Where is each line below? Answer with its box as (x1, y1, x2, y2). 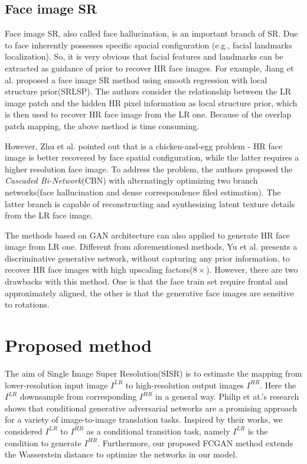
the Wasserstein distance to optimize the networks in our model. (5, 448, 238, 460)
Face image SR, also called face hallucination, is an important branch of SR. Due (5, 27, 298, 40)
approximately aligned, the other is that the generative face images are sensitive (5, 286, 294, 299)
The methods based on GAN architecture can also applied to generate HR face (5, 228, 290, 241)
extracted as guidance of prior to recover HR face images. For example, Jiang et (5, 61, 294, 74)
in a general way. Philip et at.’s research (155, 390, 299, 403)
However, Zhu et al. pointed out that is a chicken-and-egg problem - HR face (5, 139, 283, 152)
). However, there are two (206, 263, 298, 276)
